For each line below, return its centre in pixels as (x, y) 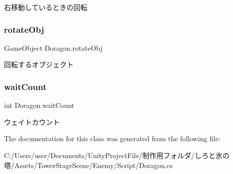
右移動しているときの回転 (46, 7)
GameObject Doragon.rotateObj (53, 47)
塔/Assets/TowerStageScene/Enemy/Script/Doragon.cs (88, 165)
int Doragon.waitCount (39, 105)
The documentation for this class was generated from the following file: (112, 138)
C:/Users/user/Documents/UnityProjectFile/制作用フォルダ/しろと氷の (117, 155)
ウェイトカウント (32, 122)
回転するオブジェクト (39, 64)
